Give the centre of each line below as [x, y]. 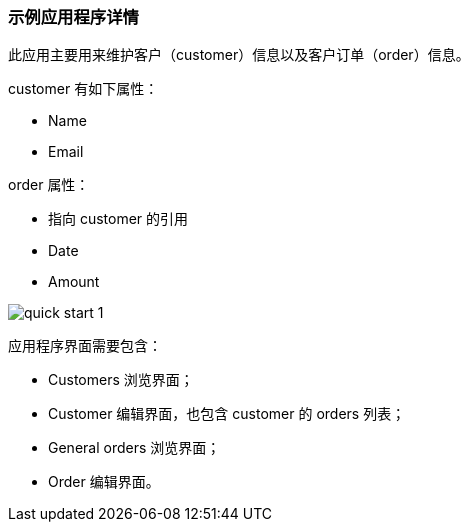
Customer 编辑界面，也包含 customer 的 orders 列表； [227, 414]
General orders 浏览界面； [134, 448]
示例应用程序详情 [73, 17]
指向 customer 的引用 [118, 219]
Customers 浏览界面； [121, 380]
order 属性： [49, 185]
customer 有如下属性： [83, 89]
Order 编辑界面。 [104, 482]
